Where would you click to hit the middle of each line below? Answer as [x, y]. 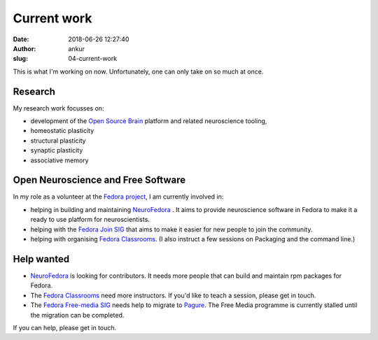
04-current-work [93, 59]
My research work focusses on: [58, 108]
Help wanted [41, 259]
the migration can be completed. [77, 315]
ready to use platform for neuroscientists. [90, 220]
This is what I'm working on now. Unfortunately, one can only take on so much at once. [138, 71]
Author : [24, 48]
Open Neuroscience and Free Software [99, 180]
